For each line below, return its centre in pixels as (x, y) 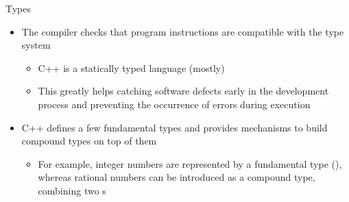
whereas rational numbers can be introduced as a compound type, (177, 177)
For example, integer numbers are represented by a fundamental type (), (190, 163)
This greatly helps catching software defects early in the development (183, 91)
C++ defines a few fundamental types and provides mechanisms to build (174, 127)
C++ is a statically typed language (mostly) (131, 67)
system (36, 45)
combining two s (72, 190)
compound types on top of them (89, 141)
